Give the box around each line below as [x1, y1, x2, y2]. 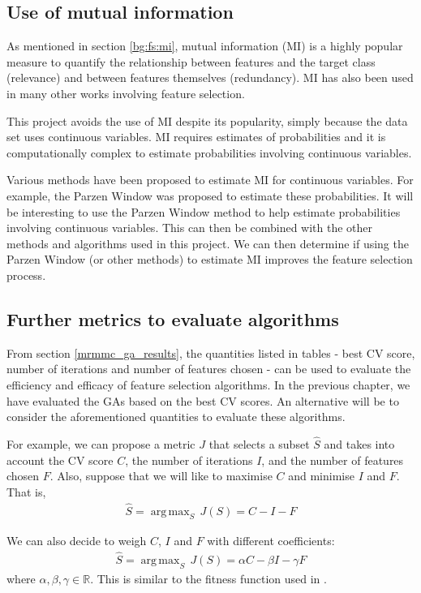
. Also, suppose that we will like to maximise [49, 467, 273, 484]
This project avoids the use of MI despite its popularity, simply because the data [6, 112, 408, 129]
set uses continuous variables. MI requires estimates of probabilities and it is [6, 128, 386, 145]
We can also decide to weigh [6, 532, 147, 549]
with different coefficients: [207, 532, 335, 549]
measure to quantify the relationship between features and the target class [6, 53, 376, 70]
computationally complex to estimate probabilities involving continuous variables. [6, 144, 412, 161]
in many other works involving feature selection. [6, 84, 245, 101]
